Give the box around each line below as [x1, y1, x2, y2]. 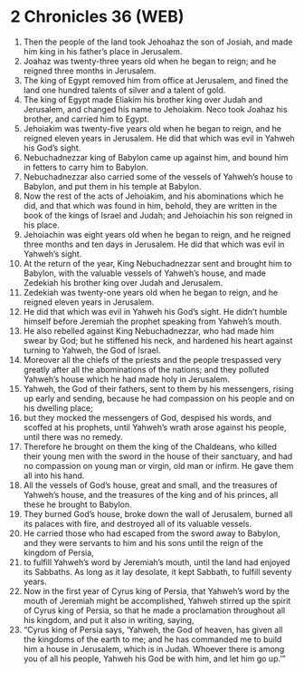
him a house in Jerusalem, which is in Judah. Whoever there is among [23, 643, 285, 654]
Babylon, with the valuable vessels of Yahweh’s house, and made [23, 268, 266, 278]
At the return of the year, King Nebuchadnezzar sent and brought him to [23, 258, 292, 268]
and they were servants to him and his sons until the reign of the [23, 537, 263, 548]
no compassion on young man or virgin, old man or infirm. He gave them [23, 460, 294, 471]
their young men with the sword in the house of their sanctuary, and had [23, 451, 293, 462]
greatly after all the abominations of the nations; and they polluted [23, 364, 270, 375]
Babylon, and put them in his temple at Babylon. [23, 180, 202, 191]
